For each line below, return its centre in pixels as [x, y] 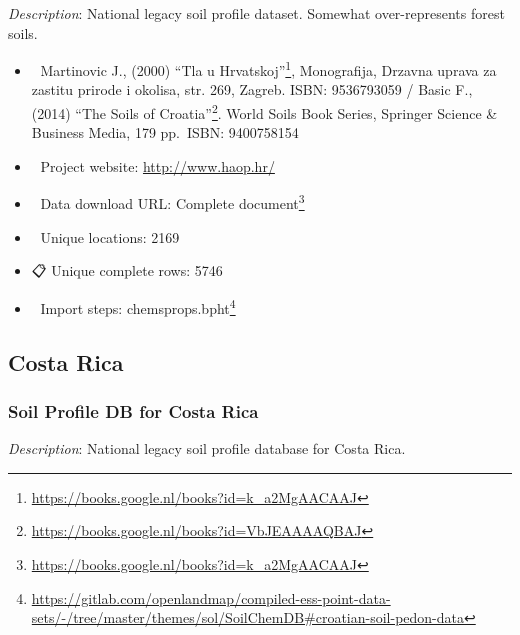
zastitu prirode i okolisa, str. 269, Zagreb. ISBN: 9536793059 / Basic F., [252, 89]
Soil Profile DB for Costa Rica [133, 410]
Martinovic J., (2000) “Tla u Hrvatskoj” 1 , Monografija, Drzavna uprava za [268, 68]
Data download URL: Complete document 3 [172, 202]
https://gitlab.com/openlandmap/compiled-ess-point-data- [211, 597]
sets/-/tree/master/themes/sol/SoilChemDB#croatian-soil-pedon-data [248, 617]
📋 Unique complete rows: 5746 [127, 270]
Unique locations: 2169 [110, 236]
